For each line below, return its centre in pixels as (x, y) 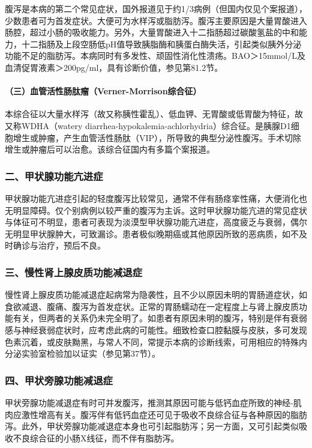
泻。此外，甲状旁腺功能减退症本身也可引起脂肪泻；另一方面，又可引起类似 (152, 426)
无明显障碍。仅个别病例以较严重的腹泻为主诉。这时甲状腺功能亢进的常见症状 (156, 210)
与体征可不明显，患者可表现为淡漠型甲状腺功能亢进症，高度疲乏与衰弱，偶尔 (156, 222)
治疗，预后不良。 (72, 245)
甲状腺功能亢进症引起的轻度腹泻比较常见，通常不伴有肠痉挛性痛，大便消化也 (156, 198)
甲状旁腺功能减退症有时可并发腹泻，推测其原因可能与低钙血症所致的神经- (149, 402)
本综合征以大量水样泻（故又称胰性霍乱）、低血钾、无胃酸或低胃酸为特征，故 (154, 114)
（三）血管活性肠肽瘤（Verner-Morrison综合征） (103, 91)
